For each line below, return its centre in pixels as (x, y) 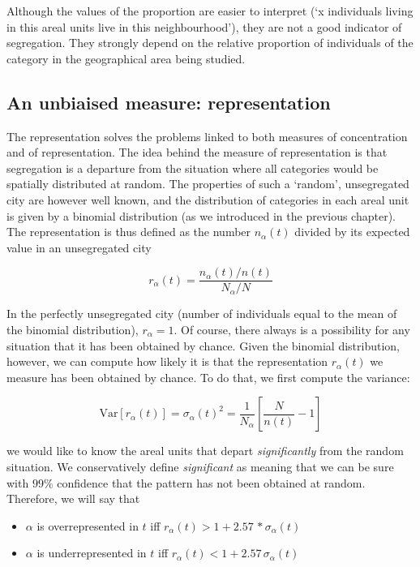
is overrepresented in (88, 525)
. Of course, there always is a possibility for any (292, 329)
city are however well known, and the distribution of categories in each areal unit (208, 199)
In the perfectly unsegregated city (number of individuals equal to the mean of (202, 314)
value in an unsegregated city (79, 247)
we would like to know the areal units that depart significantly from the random (205, 451)
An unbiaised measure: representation (169, 102)
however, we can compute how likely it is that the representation (167, 361)
